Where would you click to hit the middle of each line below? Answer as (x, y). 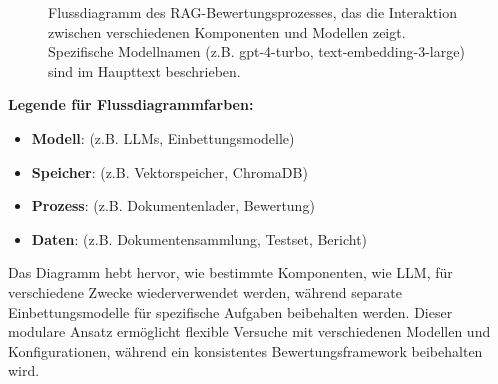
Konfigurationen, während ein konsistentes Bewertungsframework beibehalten (245, 350)
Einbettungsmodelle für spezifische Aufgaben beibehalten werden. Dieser (230, 311)
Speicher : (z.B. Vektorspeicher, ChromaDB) (169, 171)
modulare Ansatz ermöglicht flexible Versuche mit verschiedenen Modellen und (249, 331)
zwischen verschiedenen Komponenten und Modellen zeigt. (227, 31)
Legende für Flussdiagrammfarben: (131, 104)
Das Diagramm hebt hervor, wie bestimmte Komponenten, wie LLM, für (230, 272)
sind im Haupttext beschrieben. (144, 70)
